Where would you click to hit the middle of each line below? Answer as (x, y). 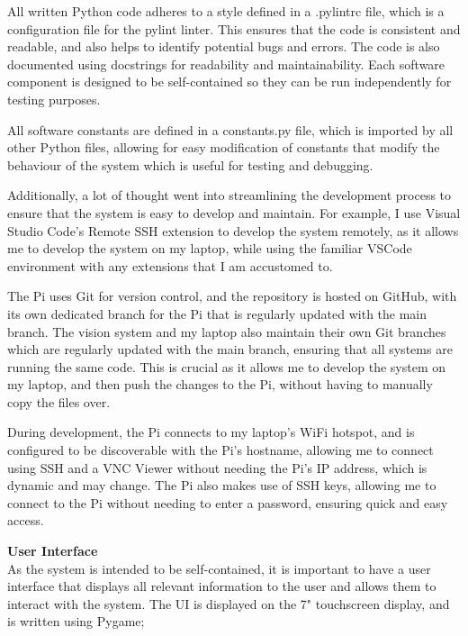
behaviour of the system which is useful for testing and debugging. (190, 164)
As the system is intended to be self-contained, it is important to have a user (219, 568)
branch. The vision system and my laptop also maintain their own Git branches (227, 331)
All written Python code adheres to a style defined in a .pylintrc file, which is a (226, 11)
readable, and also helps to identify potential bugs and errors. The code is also (224, 46)
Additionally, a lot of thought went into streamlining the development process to (229, 195)
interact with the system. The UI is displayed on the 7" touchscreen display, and (229, 603)
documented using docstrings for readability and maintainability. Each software (226, 64)
